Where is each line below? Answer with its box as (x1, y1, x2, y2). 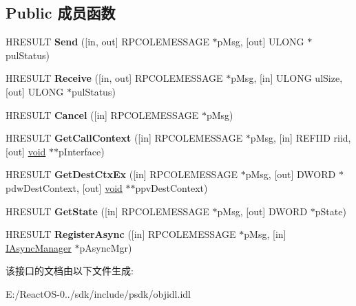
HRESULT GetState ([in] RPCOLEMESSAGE (6, 204, 209, 218)
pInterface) (59, 144, 105, 158)
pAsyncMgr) (79, 240, 132, 254)
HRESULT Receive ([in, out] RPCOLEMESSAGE (6, 71, 223, 85)
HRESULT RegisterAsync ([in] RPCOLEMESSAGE (6, 227, 236, 241)
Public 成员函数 (6, 2, 116, 23)
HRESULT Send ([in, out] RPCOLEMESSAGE (6, 34, 209, 49)
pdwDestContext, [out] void (6, 180, 123, 195)
